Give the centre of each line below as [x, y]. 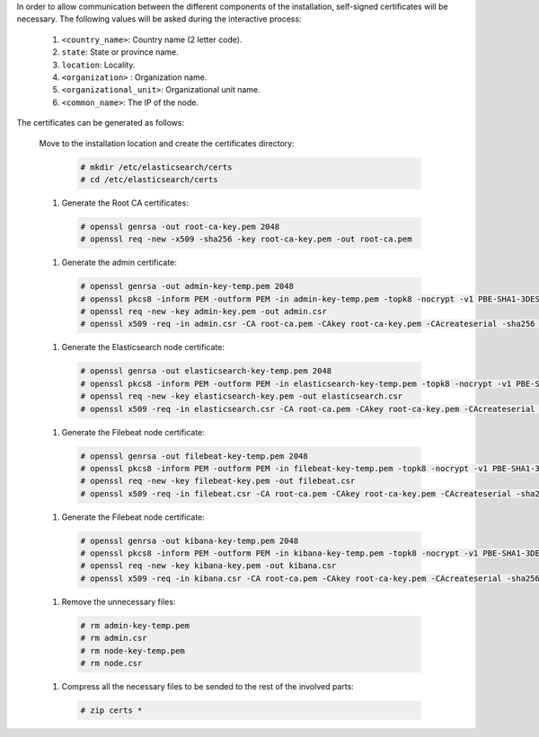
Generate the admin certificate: [119, 263]
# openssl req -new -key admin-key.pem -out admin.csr [203, 311]
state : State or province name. [120, 52]
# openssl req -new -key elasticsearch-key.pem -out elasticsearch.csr [242, 396]
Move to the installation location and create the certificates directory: [167, 143]
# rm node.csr [111, 663]
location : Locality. [98, 65]
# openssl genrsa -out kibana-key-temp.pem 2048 [190, 540]
